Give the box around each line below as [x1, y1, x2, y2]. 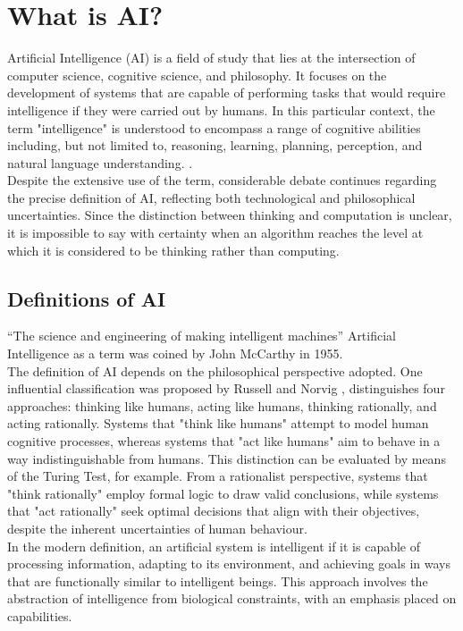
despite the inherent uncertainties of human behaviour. [7, 518, 307, 537]
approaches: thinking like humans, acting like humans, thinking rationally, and [7, 396, 437, 415]
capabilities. [7, 606, 72, 625]
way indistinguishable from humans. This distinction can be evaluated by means [7, 449, 446, 467]
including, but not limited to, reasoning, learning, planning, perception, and [7, 136, 423, 155]
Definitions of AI [7, 284, 166, 312]
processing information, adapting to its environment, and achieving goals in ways [7, 554, 450, 573]
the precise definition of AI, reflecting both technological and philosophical [7, 188, 416, 206]
